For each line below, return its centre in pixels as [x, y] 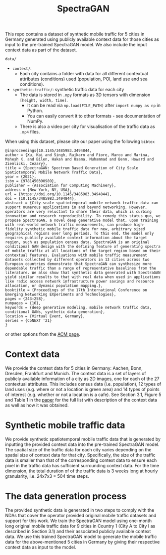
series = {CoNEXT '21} [28, 321]
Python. [35, 111]
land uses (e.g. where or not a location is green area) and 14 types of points [82, 390]
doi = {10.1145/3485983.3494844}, [41, 199]
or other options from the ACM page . [43, 334]
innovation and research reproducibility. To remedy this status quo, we [83, 216]
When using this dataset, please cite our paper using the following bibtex [80, 141]
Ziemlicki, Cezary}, [27, 164]
